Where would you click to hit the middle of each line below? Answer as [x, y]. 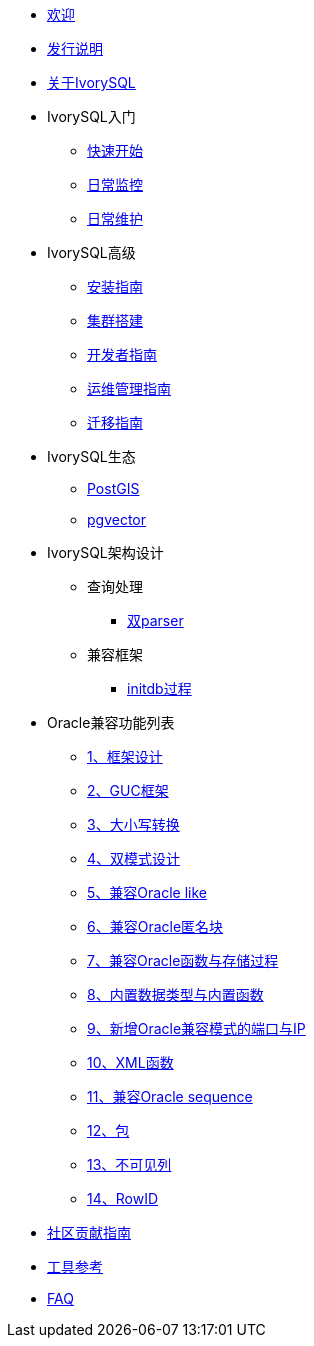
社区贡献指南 [89, 1232]
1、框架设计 [125, 756]
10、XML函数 [130, 1062]
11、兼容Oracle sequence [170, 1096]
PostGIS [113, 488]
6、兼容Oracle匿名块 [155, 926]
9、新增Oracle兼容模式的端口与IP [196, 1028]
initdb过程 [159, 688]
